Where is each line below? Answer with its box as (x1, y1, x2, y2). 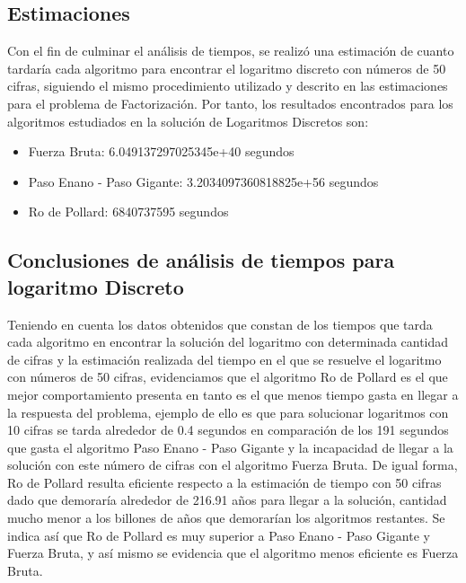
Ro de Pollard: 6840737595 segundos (28, 202, 229, 221)
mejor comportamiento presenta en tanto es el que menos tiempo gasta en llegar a (7, 384, 459, 403)
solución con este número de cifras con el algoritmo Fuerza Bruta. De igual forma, (7, 455, 458, 474)
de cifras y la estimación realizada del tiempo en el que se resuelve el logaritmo (7, 349, 442, 368)
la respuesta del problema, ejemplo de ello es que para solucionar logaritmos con (7, 402, 449, 421)
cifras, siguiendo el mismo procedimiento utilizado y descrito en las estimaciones (7, 76, 448, 95)
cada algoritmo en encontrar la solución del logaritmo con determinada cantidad (7, 332, 449, 351)
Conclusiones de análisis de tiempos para (7, 246, 395, 274)
